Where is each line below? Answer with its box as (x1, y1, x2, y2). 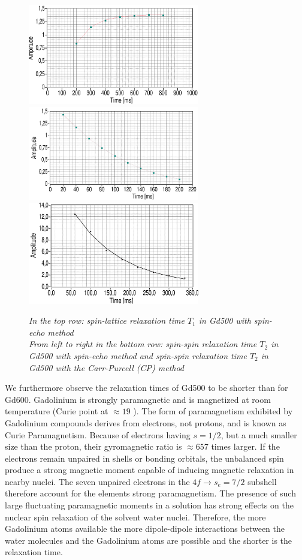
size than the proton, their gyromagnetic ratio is (5, 440, 182, 453)
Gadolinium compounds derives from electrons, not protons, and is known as (5, 416, 286, 429)
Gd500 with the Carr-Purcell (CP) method (29, 361, 185, 374)
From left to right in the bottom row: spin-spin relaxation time (29, 338, 257, 350)
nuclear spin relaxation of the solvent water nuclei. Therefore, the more (5, 510, 266, 523)
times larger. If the (211, 440, 280, 453)
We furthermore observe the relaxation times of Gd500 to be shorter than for (5, 381, 288, 394)
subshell (247, 475, 277, 487)
